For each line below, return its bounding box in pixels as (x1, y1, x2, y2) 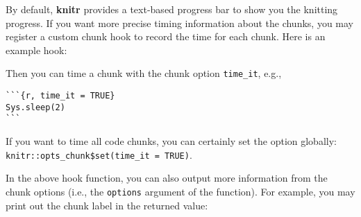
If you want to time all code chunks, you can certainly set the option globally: (6, 134, 337, 148)
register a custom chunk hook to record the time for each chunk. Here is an (6, 29, 326, 44)
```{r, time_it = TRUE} (6, 91, 115, 101)
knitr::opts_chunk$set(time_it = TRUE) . (6, 147, 192, 162)
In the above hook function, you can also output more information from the (6, 171, 328, 185)
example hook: (6, 42, 67, 57)
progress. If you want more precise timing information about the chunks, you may (6, 15, 354, 30)
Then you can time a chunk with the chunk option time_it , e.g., (6, 66, 282, 80)
